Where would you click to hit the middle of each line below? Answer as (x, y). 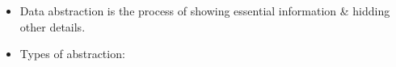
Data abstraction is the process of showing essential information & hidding (205, 10)
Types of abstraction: (72, 54)
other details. (53, 26)
